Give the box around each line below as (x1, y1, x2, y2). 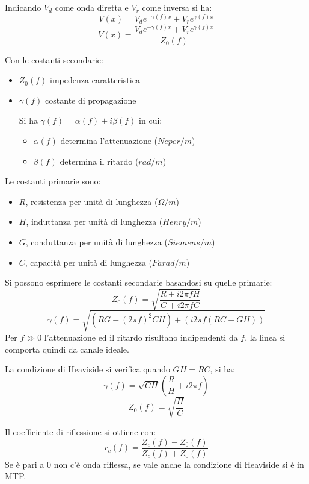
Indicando (5, 1, 41, 13)
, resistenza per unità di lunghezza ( (25, 195, 158, 207)
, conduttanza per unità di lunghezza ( (25, 236, 168, 248)
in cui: (139, 114, 162, 127)
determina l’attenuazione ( (60, 134, 158, 147)
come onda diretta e (55, 1, 129, 13)
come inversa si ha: (142, 1, 212, 13)
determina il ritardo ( (60, 154, 139, 167)
